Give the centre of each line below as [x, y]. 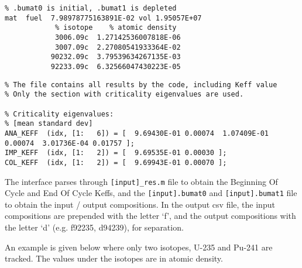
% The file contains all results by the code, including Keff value [141, 85]
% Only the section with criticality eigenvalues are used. [124, 95]
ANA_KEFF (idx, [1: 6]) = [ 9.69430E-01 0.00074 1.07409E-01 [137, 133]
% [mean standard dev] [49, 124]
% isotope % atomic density [116, 28]
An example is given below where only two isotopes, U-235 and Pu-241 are [139, 247]
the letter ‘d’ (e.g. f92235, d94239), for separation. [94, 227]
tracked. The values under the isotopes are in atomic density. [114, 258]
